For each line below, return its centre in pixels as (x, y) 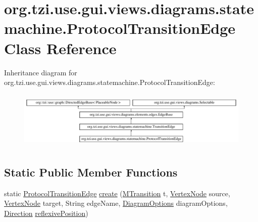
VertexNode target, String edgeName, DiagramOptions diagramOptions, (116, 203)
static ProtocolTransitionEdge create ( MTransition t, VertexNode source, (117, 193)
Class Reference (60, 48)
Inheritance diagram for (41, 72)
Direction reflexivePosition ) (46, 213)
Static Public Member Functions (91, 172)
